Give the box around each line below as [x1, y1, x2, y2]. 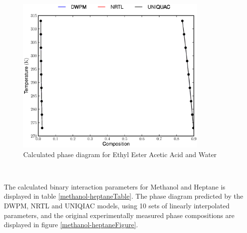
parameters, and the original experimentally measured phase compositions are [4, 210, 235, 220]
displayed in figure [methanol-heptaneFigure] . [4, 219, 138, 230]
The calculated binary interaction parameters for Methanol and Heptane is [4, 181, 226, 191]
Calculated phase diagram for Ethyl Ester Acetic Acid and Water [23, 149, 217, 159]
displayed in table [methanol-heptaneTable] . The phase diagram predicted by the [4, 191, 243, 201]
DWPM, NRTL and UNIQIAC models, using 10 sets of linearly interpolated [4, 201, 230, 210]
